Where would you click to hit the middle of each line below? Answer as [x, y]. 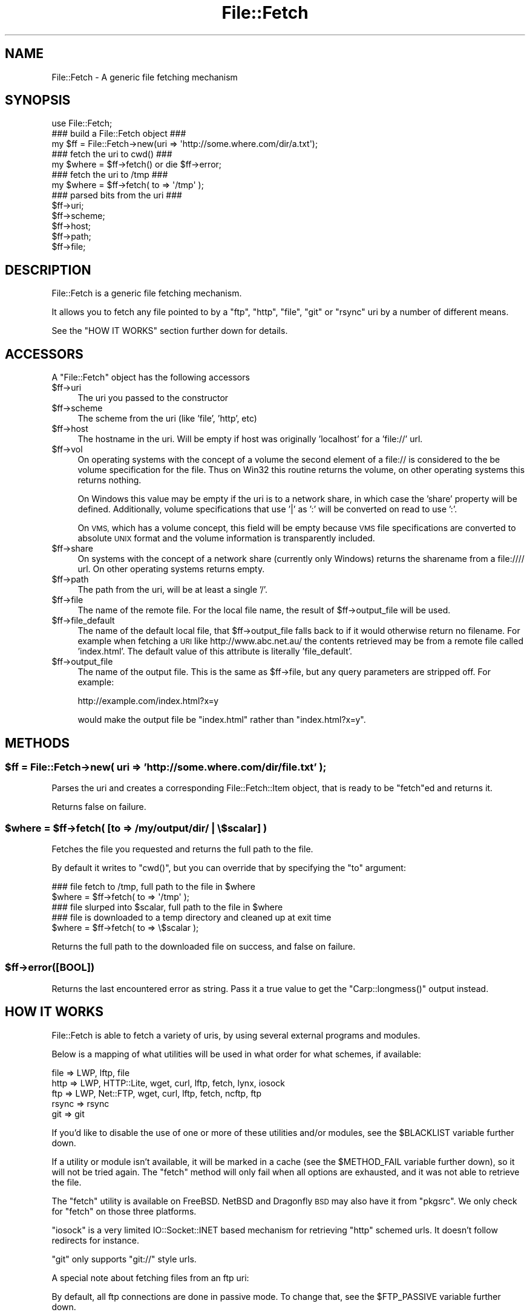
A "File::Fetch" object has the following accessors [151, 377]
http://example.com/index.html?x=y [148, 701]
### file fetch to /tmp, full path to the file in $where [153, 887]
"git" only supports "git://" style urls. [124, 1259]
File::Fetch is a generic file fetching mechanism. [147, 293]
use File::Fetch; [82, 123]
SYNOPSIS [38, 100]
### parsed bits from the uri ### [117, 195]
